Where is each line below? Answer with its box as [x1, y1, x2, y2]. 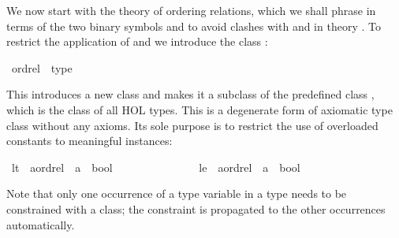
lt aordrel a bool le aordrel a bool [11, 158, 300, 175]
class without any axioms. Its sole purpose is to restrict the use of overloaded [6, 117, 378, 133]
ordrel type [11, 59, 73, 76]
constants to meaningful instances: [6, 132, 173, 149]
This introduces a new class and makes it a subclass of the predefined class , [6, 86, 375, 102]
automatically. [6, 216, 75, 232]
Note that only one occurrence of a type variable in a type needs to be [6, 185, 347, 202]
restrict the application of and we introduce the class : [6, 33, 268, 50]
